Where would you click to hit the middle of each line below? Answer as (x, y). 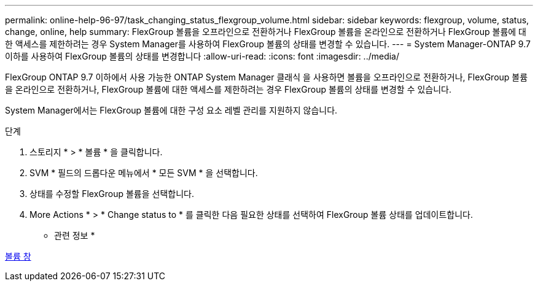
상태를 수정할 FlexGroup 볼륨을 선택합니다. (112, 194)
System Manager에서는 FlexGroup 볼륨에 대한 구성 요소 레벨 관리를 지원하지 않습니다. (171, 110)
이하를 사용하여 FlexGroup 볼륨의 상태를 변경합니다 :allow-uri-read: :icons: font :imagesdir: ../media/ (202, 56)
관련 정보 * (75, 235)
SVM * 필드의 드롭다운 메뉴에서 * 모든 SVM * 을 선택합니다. (144, 173)
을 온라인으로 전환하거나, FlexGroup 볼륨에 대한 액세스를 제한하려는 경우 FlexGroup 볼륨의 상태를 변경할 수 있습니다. (228, 89)
